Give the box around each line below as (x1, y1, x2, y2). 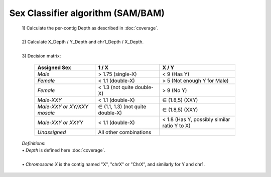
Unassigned (37, 128, 66, 135)
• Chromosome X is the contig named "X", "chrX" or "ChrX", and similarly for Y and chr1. (22, 161, 205, 167)
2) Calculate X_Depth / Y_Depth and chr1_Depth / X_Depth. (22, 39, 144, 45)
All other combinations (98, 128, 152, 135)
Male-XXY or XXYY (37, 119, 83, 126)
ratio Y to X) (162, 122, 191, 129)
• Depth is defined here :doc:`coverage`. (22, 147, 105, 153)
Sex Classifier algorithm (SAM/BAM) (9, 7, 165, 18)
